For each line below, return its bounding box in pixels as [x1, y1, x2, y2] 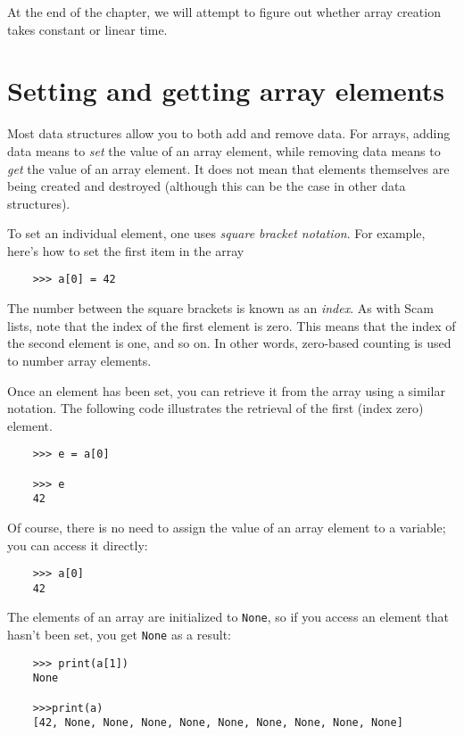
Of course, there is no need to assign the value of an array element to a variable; [7, 517, 446, 536]
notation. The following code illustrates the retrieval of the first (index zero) [7, 399, 424, 417]
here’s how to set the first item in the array [7, 241, 244, 260]
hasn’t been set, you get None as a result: [7, 625, 232, 644]
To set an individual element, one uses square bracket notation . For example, [7, 224, 426, 243]
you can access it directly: [7, 535, 148, 554]
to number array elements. [7, 351, 152, 369]
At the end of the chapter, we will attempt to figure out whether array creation [7, 3, 441, 21]
